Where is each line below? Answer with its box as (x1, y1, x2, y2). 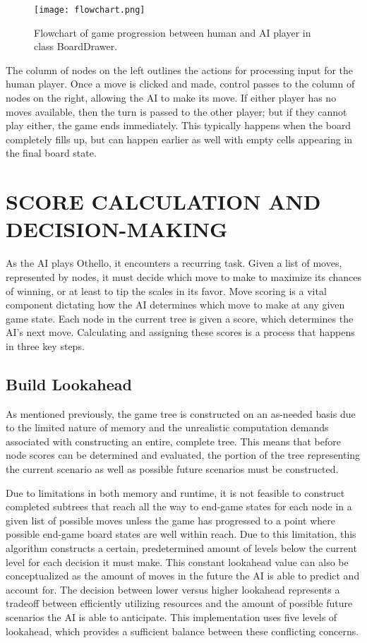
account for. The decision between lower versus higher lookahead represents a (6, 582, 340, 596)
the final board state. (6, 145, 97, 160)
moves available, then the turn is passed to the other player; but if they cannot (6, 104, 347, 119)
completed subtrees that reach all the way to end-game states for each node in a (6, 499, 352, 514)
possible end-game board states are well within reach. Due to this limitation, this (6, 527, 356, 541)
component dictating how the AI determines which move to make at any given (6, 297, 345, 312)
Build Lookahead (6, 373, 132, 395)
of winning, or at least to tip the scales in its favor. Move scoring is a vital (6, 283, 327, 298)
